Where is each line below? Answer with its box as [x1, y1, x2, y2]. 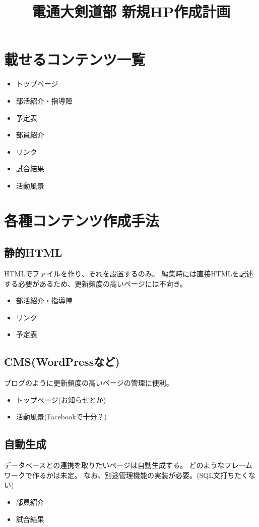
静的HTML [4, 245, 62, 260]
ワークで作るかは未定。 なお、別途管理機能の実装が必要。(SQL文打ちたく [4, 469, 248, 480]
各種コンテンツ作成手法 [4, 210, 160, 230]
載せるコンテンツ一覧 [4, 49, 146, 70]
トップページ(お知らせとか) [16, 394, 106, 405]
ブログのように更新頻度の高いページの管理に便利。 [4, 377, 173, 388]
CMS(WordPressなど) [4, 354, 120, 369]
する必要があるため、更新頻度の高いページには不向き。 [4, 278, 187, 289]
